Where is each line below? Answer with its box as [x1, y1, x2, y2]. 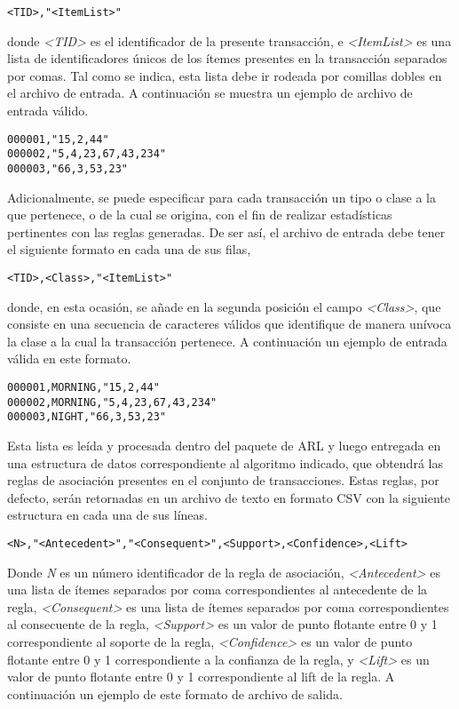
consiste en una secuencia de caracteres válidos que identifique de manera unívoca [7, 315, 452, 333]
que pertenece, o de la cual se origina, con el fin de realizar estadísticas [7, 205, 392, 224]
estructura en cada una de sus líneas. [7, 506, 208, 524]
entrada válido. [7, 101, 89, 120]
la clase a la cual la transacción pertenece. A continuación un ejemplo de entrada [7, 331, 447, 350]
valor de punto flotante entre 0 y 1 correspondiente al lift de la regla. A [7, 667, 395, 686]
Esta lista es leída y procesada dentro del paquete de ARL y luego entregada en [7, 435, 441, 454]
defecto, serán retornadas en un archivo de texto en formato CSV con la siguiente [7, 488, 450, 506]
